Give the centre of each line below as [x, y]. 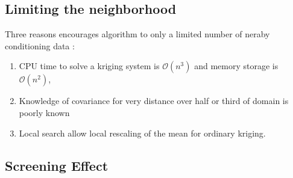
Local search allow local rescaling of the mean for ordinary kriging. [142, 133]
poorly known [44, 112]
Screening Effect [57, 165]
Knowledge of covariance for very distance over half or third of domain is [154, 101]
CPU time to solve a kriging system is [89, 66]
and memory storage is [236, 66]
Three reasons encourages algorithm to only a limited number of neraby [137, 34]
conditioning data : [40, 45]
